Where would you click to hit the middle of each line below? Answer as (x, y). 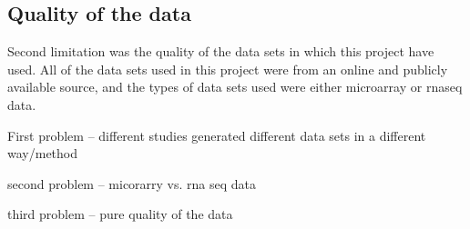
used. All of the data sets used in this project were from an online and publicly (228, 69)
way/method (42, 153)
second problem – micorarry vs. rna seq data (132, 183)
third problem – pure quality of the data (120, 214)
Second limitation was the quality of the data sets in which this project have (221, 51)
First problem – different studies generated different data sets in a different (217, 135)
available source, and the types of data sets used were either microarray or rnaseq (235, 87)
